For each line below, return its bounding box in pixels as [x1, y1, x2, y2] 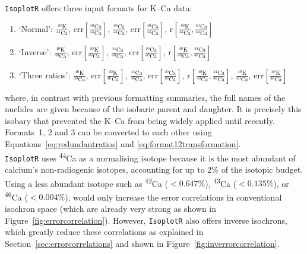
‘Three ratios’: [18, 68, 71, 81]
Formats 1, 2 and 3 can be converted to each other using [5, 126, 212, 138]
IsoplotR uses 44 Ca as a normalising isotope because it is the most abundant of [5, 150, 296, 164]
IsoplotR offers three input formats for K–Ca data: [5, 2, 192, 14]
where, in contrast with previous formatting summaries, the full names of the [5, 91, 286, 103]
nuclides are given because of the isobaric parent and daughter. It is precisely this [5, 103, 302, 115]
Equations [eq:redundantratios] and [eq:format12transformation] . [5, 138, 241, 150]
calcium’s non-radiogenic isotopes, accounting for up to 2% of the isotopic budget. [5, 163, 303, 175]
